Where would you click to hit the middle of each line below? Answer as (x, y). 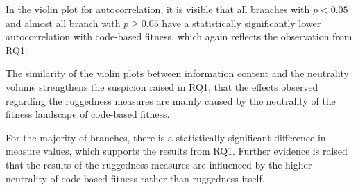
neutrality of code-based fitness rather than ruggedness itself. (135, 178)
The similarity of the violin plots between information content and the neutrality (177, 73)
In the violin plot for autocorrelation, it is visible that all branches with (158, 9)
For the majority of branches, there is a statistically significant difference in (166, 137)
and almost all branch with (63, 23)
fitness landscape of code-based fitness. (88, 114)
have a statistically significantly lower (241, 23)
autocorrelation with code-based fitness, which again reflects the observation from (179, 36)
